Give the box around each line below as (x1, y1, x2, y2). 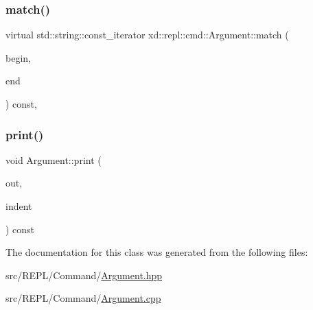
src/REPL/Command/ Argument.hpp (5, 267, 163, 282)
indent (5, 199, 32, 213)
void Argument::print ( (5, 152, 102, 167)
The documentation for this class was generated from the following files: (5, 245, 308, 259)
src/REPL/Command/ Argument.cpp (5, 291, 161, 305)
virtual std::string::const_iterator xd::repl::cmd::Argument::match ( (5, 27, 289, 42)
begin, (5, 50, 31, 64)
